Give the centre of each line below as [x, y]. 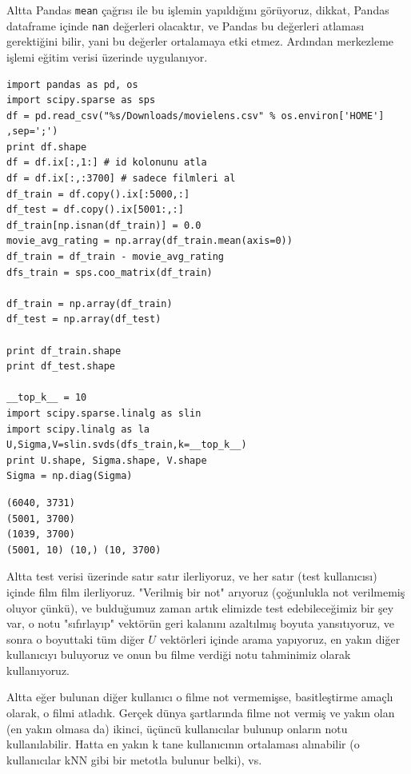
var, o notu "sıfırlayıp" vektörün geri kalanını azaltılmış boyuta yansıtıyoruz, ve [201, 623]
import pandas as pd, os [72, 84]
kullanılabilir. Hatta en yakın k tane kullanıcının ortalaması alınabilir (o [183, 744]
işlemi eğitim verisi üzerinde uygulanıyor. [107, 56]
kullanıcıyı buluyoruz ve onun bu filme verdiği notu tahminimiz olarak [179, 654]
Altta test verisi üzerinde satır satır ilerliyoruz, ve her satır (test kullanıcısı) [192, 576]
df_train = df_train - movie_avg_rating [116, 257]
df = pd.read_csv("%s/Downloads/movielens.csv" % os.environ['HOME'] [196, 116]
